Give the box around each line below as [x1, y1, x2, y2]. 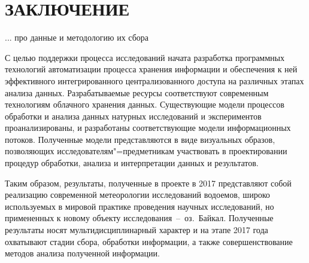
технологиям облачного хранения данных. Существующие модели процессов [5, 98, 284, 111]
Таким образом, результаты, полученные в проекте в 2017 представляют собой [5, 176, 292, 189]
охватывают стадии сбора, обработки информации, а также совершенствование [5, 235, 293, 247]
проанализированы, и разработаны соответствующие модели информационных [5, 121, 291, 134]
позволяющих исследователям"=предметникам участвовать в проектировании [5, 145, 287, 157]
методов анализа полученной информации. [5, 247, 160, 259]
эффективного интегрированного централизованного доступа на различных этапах [5, 74, 304, 87]
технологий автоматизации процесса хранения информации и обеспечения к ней [5, 63, 298, 75]
